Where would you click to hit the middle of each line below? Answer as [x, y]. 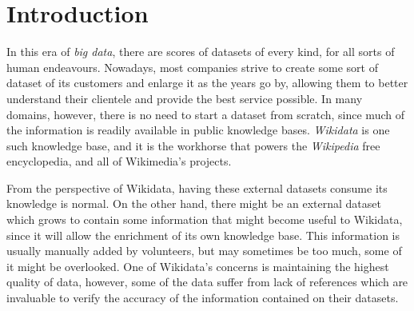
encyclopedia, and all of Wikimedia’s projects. [119, 161]
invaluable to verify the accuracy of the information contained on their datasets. [203, 298]
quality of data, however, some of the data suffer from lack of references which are [207, 282]
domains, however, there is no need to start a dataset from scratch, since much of [205, 114]
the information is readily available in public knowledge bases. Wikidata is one [198, 130]
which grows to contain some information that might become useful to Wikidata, [205, 219]
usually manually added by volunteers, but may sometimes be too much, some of [204, 251]
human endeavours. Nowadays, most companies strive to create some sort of [192, 67]
